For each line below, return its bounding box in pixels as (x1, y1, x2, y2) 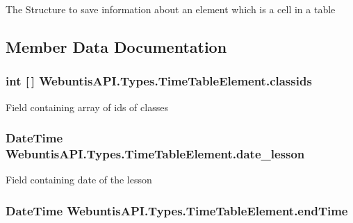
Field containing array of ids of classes (6, 99, 168, 114)
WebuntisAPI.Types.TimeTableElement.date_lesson (6, 145, 305, 163)
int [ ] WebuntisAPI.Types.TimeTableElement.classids (6, 72, 312, 90)
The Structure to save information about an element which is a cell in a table (6, 2, 336, 16)
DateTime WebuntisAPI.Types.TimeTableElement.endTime (6, 201, 348, 219)
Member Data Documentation (6, 35, 227, 57)
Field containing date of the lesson (6, 172, 152, 187)
